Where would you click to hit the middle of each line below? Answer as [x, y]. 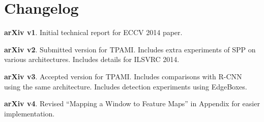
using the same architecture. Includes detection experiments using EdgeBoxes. [126, 86]
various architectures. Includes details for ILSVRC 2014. [92, 59]
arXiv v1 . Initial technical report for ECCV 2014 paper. [93, 32]
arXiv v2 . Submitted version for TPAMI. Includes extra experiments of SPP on [130, 49]
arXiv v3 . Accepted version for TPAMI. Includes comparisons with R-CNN [123, 76]
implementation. [30, 113]
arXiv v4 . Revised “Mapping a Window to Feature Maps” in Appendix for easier [132, 103]
